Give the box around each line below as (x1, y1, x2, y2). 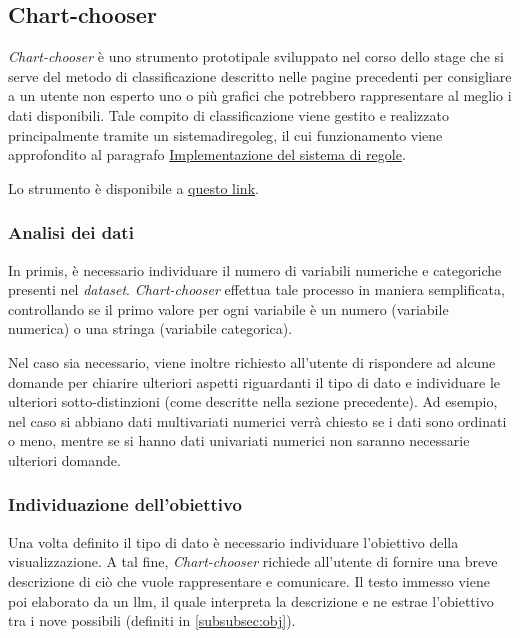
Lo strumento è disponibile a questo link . (8, 177, 259, 198)
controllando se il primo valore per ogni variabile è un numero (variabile (8, 298, 449, 319)
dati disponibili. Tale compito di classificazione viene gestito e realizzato (8, 104, 449, 125)
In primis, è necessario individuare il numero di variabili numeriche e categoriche (8, 259, 502, 280)
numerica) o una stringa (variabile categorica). (8, 318, 293, 339)
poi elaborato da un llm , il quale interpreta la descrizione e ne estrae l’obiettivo (8, 590, 494, 611)
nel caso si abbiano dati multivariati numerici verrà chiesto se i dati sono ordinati (8, 410, 507, 431)
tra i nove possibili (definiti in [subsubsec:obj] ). (8, 610, 296, 631)
